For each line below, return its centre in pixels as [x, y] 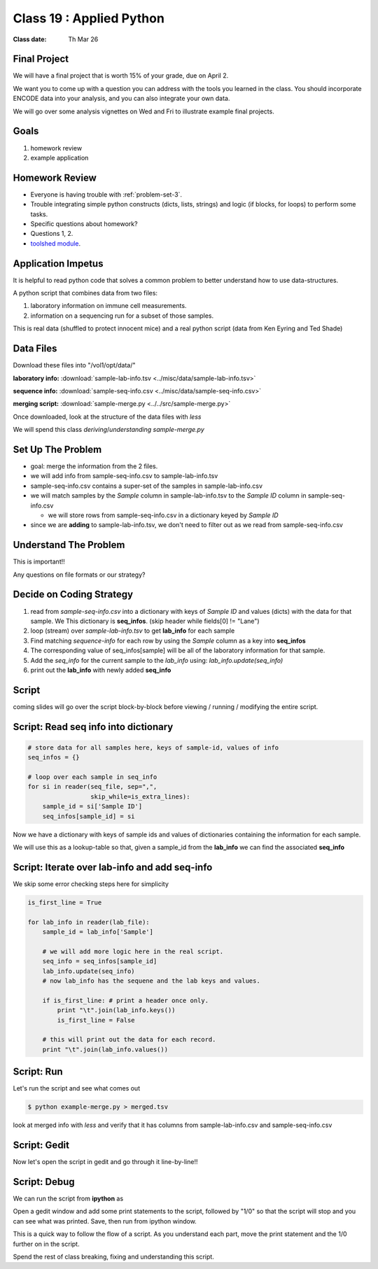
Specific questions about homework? [84, 224]
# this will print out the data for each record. [129, 1040]
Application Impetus [58, 264]
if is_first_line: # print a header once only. [126, 1000]
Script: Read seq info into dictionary [93, 727]
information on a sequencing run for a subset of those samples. [122, 316]
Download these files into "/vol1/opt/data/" [74, 365]
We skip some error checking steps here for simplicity [91, 884]
